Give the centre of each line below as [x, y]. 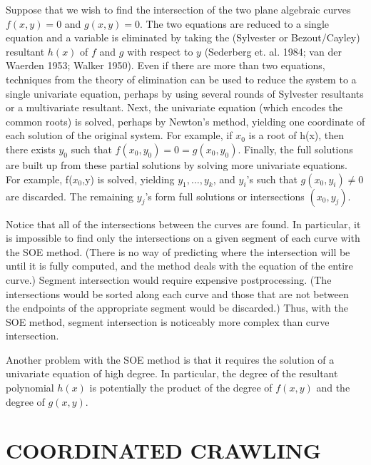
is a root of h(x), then [296, 135]
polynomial [30, 388]
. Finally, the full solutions [295, 149]
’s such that [272, 179]
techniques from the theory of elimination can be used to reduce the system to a [181, 79]
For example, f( [39, 179]
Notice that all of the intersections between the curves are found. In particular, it [183, 224]
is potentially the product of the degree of [181, 388]
